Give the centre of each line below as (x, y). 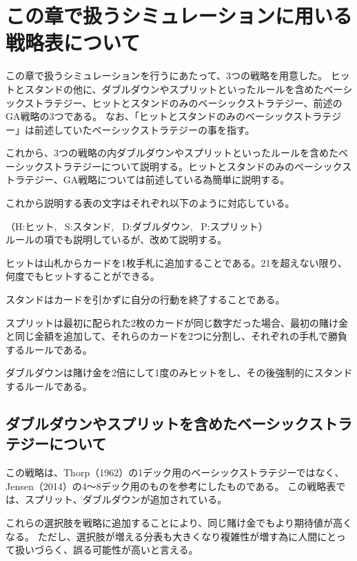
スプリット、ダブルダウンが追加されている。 (126, 499)
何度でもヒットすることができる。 (83, 276)
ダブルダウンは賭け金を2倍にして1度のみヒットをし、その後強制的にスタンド (179, 373)
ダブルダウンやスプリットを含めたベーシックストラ (179, 423)
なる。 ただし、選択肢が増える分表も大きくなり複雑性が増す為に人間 (162, 536)
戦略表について (73, 42)
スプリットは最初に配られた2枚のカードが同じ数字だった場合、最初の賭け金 (177, 322)
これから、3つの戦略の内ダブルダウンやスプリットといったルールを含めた (172, 153)
